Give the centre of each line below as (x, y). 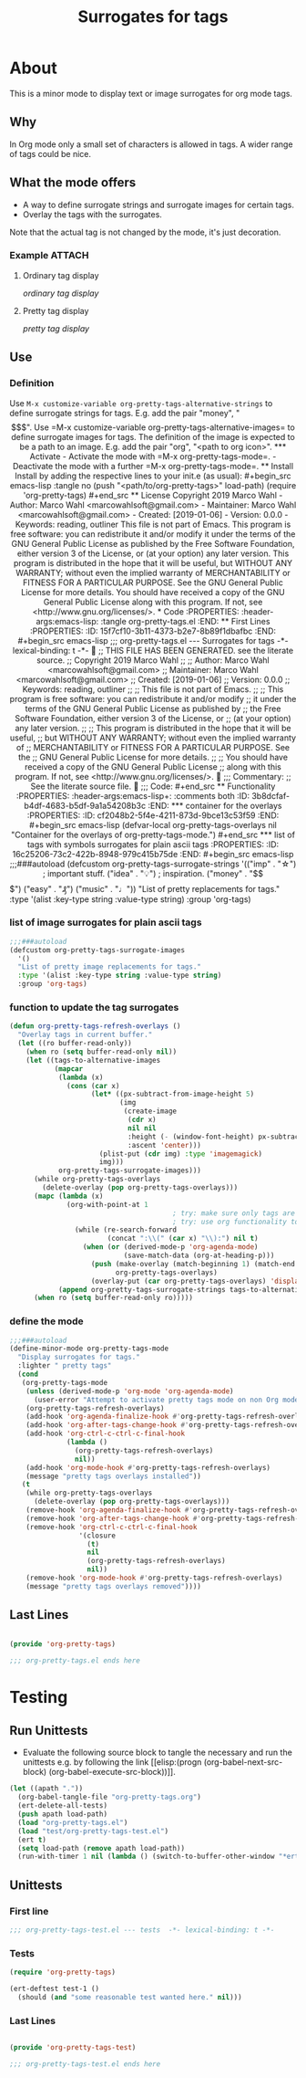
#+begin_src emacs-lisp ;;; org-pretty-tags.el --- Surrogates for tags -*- (153, 640)
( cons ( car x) (93, 1086)
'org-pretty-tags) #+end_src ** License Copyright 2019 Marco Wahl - (153, 495)
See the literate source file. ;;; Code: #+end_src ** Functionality (153, 786)
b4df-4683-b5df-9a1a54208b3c (85, 805)
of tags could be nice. (51, 153)
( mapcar (69, 1069)
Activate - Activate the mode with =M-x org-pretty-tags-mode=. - (153, 456)
